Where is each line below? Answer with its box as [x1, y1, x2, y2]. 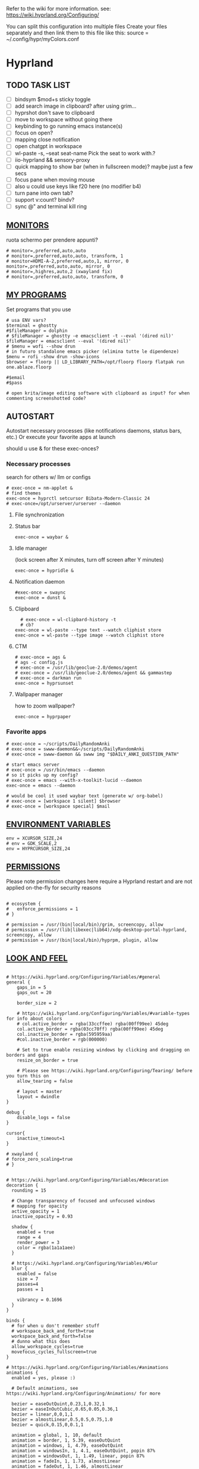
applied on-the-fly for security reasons [6, 884, 102, 891]
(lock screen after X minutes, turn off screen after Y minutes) [14, 556, 165, 563]
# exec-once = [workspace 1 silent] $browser [6, 798, 121, 804]
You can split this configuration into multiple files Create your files [6, 23, 168, 30]
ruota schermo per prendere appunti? [6, 236, 98, 243]
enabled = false [17, 1271, 58, 1277]
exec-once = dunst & [14, 594, 66, 600]
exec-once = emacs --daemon [6, 782, 76, 789]
